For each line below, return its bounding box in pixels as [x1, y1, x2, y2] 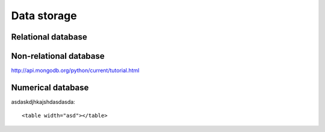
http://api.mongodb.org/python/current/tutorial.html [11, 67, 140, 74]
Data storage [11, 9, 78, 22]
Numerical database [11, 82, 89, 92]
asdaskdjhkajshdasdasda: [11, 98, 75, 105]
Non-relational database [11, 51, 105, 61]
